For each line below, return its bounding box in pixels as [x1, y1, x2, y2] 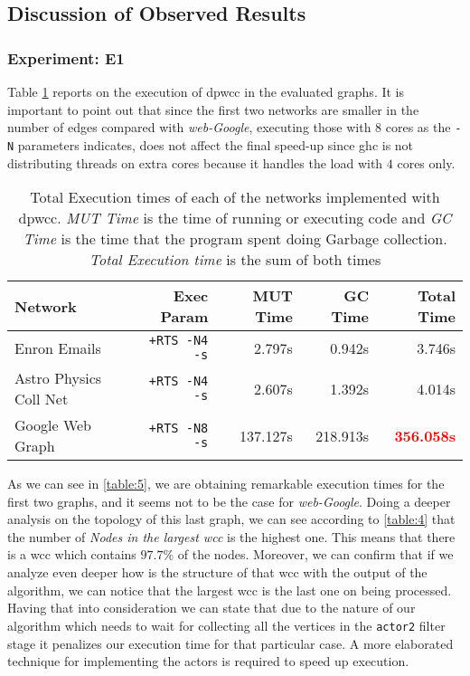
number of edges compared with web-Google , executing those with [7, 118, 371, 137]
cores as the [385, 118, 451, 137]
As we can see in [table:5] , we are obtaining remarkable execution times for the [7, 474, 445, 493]
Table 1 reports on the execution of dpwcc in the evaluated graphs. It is [7, 82, 405, 100]
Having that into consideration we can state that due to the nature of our [7, 598, 416, 617]
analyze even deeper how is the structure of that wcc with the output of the [7, 563, 428, 582]
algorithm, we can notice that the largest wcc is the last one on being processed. [7, 580, 452, 599]
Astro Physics [14, 367, 102, 389]
